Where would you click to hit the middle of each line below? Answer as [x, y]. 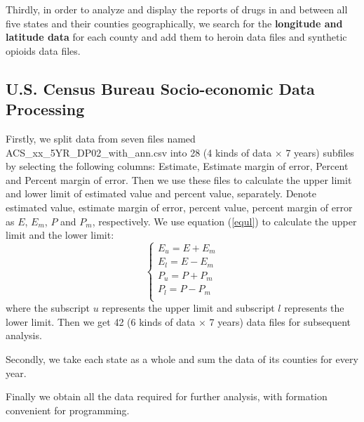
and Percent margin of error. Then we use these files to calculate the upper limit [179, 179]
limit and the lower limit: [60, 235]
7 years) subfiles [320, 152]
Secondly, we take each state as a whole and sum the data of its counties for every [182, 358]
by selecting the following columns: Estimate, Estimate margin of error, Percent [177, 166]
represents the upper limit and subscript [188, 308]
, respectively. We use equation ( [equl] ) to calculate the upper [224, 221]
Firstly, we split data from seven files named [101, 138]
